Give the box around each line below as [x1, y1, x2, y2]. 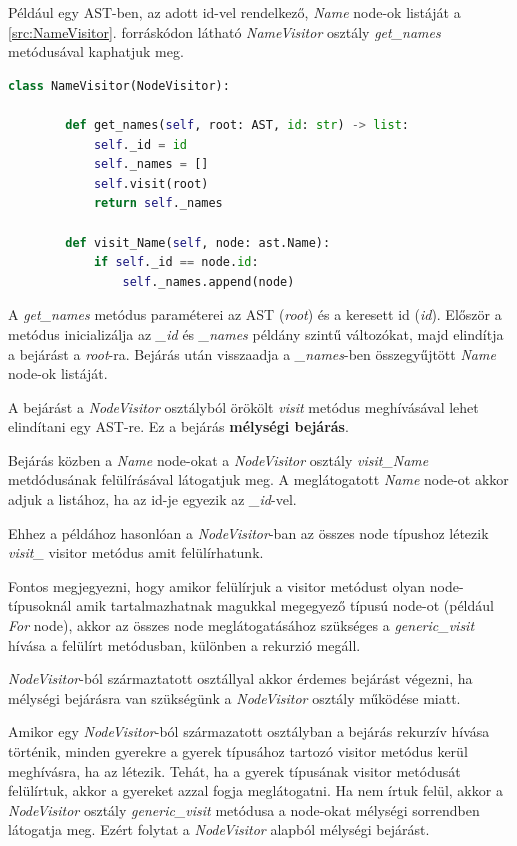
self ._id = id [93, 137, 188, 152]
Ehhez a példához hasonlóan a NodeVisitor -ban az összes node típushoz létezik [8, 522, 489, 543]
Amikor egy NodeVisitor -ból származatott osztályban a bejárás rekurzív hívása [8, 721, 490, 742]
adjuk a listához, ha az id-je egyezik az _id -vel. [8, 489, 297, 510]
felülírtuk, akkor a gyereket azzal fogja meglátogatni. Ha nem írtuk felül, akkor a [8, 780, 503, 801]
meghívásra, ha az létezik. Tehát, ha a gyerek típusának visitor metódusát [8, 760, 461, 781]
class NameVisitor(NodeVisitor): [8, 78, 230, 93]
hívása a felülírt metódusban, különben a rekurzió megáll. [8, 634, 361, 655]
